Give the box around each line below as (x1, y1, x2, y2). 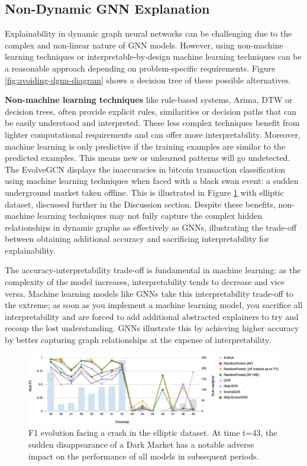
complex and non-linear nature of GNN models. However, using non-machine (5, 38, 283, 51)
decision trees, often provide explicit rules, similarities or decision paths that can (5, 105, 297, 117)
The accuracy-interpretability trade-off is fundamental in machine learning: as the (5, 264, 301, 276)
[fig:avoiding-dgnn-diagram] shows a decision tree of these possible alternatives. (5, 73, 291, 86)
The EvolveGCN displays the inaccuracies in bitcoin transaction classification (5, 163, 286, 175)
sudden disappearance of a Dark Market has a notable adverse (28, 438, 254, 451)
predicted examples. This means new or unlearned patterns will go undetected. (5, 151, 290, 164)
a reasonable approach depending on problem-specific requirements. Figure (5, 62, 276, 74)
